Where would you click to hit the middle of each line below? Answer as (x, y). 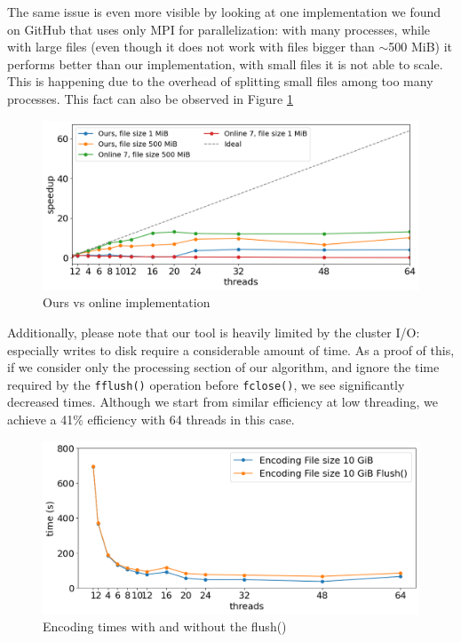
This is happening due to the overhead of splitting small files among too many (220, 81)
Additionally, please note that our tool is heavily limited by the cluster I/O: (214, 333)
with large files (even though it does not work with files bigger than (191, 47)
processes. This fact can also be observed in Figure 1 (150, 98)
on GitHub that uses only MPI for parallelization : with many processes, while (219, 29)
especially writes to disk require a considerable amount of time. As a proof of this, (231, 349)
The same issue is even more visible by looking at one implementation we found (224, 12)
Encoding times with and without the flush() (165, 626)
